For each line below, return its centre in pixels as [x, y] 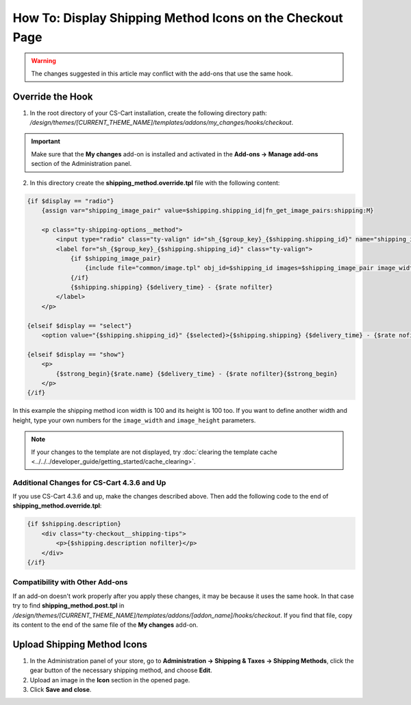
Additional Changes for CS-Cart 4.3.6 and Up [89, 482]
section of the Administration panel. [82, 164]
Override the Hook [53, 96]
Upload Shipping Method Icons [80, 644]
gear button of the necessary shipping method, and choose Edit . [121, 670]
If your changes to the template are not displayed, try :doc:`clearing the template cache [154, 452]
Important [46, 141]
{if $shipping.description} [74, 524]
